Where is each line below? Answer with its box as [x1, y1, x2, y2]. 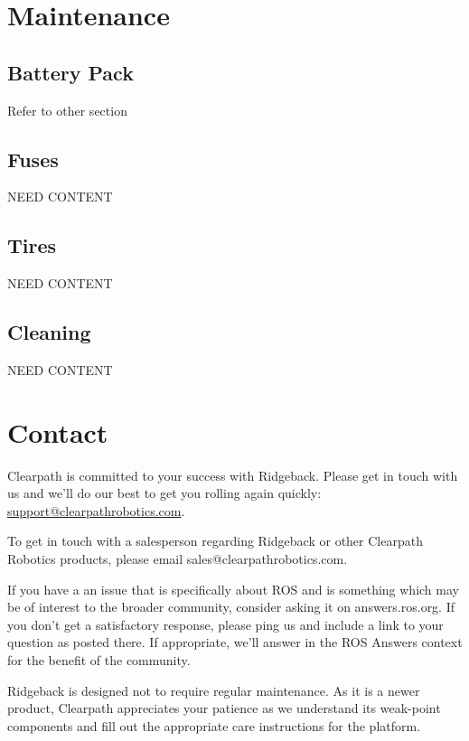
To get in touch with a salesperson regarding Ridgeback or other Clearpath [7, 531, 423, 550]
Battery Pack [7, 58, 134, 86]
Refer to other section [7, 100, 127, 119]
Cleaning [7, 318, 91, 346]
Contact [7, 413, 108, 450]
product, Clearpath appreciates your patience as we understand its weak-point [7, 699, 441, 718]
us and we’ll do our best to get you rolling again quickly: [7, 483, 322, 502]
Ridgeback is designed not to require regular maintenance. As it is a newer [7, 680, 420, 699]
